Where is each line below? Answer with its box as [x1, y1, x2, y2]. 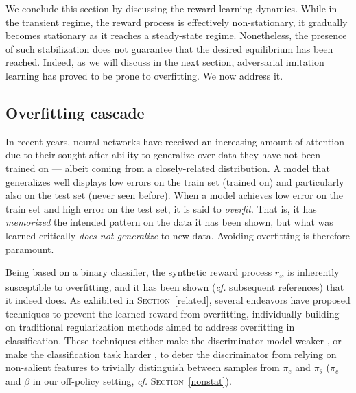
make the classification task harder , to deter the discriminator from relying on [5, 346, 337, 361]
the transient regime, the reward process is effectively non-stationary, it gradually [5, 14, 348, 29]
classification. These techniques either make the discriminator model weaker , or [5, 333, 342, 347]
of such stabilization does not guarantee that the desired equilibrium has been [5, 41, 333, 56]
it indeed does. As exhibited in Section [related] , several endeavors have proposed [5, 293, 351, 307]
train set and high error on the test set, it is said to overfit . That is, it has [5, 201, 317, 215]
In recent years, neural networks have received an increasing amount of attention [5, 134, 344, 148]
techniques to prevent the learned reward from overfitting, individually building [5, 306, 340, 320]
